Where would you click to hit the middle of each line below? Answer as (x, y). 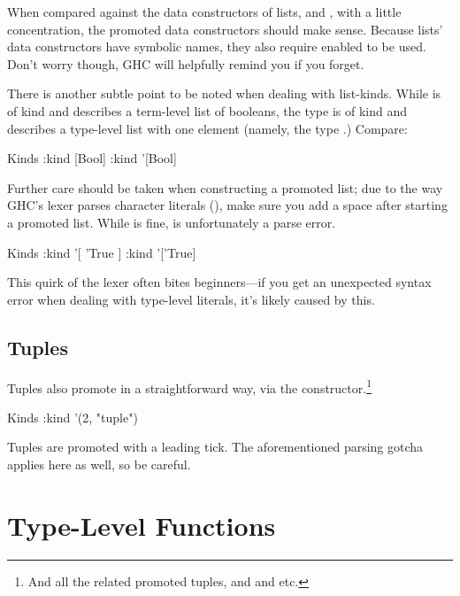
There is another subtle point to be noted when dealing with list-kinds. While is (224, 93)
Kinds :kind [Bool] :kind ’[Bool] (92, 158)
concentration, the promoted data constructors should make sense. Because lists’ (225, 29)
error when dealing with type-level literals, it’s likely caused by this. (191, 299)
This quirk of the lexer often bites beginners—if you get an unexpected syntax (219, 282)
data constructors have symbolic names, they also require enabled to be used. (217, 46)
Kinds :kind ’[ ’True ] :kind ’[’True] (102, 252)
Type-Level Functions (142, 525)
